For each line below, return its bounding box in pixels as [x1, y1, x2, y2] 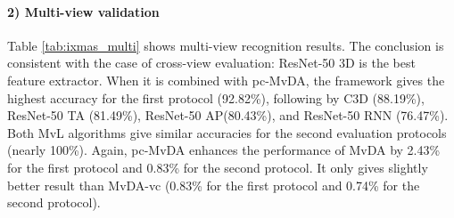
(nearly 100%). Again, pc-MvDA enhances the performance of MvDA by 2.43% [7, 141, 441, 159]
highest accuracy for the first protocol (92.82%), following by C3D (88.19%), [7, 88, 425, 107]
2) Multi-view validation [7, 2, 160, 20]
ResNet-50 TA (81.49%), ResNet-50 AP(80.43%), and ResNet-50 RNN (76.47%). [7, 106, 449, 125]
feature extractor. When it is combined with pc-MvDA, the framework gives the [7, 70, 445, 89]
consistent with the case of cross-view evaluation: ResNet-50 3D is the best [7, 53, 416, 72]
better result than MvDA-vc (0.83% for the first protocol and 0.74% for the [7, 175, 420, 194]
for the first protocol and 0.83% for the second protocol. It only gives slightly [7, 157, 428, 176]
